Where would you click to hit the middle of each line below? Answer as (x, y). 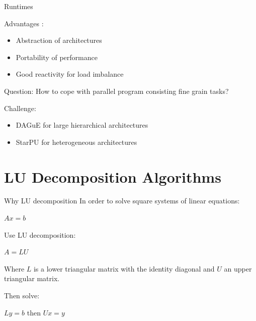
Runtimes (19, 6)
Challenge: (20, 108)
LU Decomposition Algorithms (113, 176)
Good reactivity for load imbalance (70, 74)
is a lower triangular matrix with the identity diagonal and (124, 268)
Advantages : (24, 23)
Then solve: (22, 296)
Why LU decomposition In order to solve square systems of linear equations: (122, 201)
